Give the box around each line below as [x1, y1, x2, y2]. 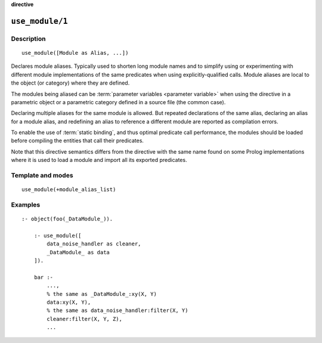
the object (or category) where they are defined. [11, 79, 130, 86]
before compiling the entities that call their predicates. [11, 137, 144, 144]
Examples [11, 200, 41, 208]
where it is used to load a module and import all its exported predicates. [11, 157, 187, 164]
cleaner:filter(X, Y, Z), [47, 316, 122, 322]
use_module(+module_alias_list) [21, 186, 116, 193]
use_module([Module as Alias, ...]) [21, 49, 129, 56]
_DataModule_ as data [47, 249, 110, 255]
